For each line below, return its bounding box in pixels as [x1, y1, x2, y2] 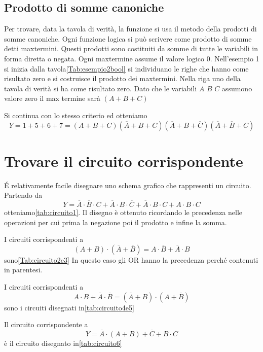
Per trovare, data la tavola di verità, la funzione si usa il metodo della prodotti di [4, 23, 257, 34]
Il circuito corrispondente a [4, 319, 88, 330]
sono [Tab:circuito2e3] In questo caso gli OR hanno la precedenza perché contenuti [4, 254, 258, 265]
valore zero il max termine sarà [4, 93, 100, 103]
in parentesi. [4, 264, 43, 275]
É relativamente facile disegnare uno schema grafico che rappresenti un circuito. [4, 180, 251, 190]
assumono [221, 83, 252, 93]
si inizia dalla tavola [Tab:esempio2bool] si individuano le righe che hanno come [4, 63, 249, 74]
